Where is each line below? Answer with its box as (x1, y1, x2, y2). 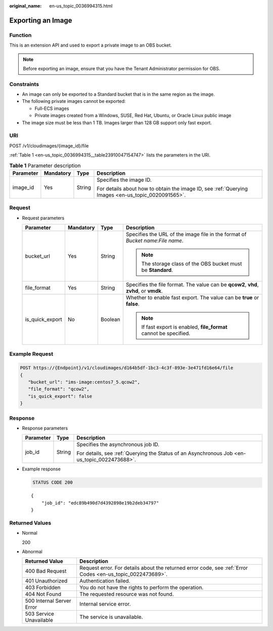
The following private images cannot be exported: (22, 98, 126, 104)
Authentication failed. (79, 577, 130, 584)
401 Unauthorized (25, 577, 68, 584)
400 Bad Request (25, 568, 67, 575)
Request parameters (22, 215, 65, 221)
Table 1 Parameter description (9, 162, 81, 169)
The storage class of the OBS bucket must (141, 260, 242, 267)
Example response (22, 466, 61, 472)
